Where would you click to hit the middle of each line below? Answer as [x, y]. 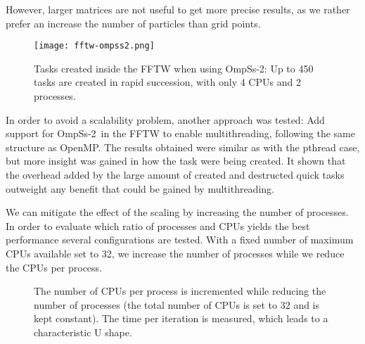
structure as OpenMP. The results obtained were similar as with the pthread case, [183, 147]
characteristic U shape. [83, 332]
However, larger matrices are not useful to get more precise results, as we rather [178, 9]
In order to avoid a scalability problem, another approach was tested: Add [165, 119]
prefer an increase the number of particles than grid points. [133, 23]
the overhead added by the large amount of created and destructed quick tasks [175, 174]
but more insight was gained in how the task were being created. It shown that [176, 161]
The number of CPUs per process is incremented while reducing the [180, 291]
